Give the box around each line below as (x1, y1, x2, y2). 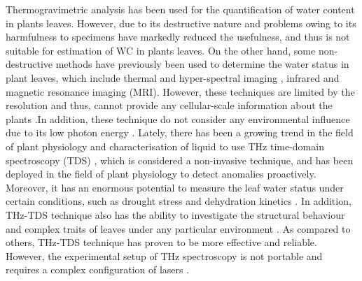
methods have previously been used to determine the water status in (55, 57, 349, 71)
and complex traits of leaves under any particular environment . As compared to (6, 221, 351, 236)
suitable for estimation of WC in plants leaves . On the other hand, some (6, 43, 316, 57)
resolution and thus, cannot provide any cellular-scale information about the (6, 98, 333, 113)
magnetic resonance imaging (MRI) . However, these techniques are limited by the (6, 84, 355, 99)
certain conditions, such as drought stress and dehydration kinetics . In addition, (6, 194, 351, 208)
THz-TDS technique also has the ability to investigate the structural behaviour (6, 207, 345, 222)
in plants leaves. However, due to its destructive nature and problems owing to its (6, 15, 356, 30)
